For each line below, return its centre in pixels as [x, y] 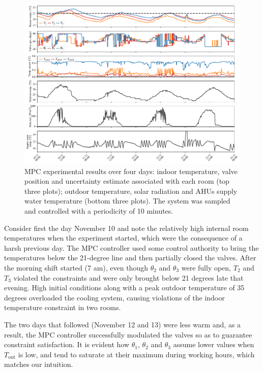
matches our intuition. [39, 364]
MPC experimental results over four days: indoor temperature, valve [131, 171]
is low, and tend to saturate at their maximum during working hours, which [136, 354]
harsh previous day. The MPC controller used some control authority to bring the [131, 247]
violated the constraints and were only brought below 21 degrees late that [128, 277]
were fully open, [206, 268]
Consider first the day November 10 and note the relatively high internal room [126, 228]
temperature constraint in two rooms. [63, 307]
